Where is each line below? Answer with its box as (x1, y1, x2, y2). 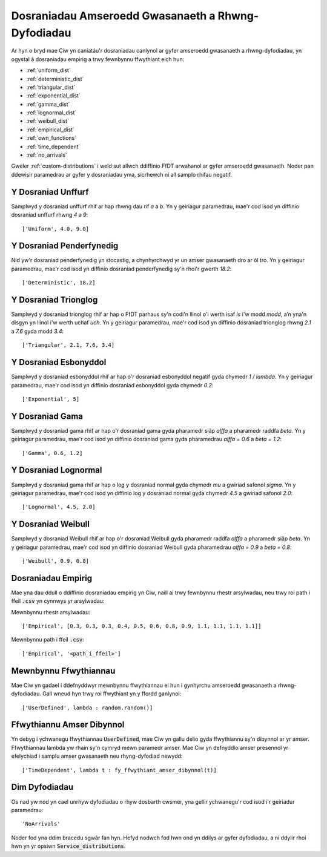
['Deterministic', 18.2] (22, 279, 96, 286)
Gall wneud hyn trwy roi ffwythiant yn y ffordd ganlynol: (42, 690, 182, 697)
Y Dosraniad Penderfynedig (11, 241, 119, 251)
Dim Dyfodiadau (11, 782, 74, 792)
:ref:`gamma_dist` (26, 100, 70, 108)
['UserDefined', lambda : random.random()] (22, 704, 153, 711)
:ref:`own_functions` (26, 134, 77, 142)
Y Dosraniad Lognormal (11, 465, 102, 475)
